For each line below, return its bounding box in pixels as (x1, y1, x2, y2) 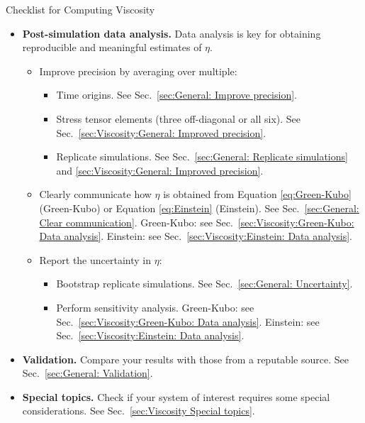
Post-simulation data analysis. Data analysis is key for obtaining (22, 26, 321, 40)
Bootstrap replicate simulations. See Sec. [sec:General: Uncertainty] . (56, 276, 353, 291)
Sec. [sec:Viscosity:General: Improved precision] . (56, 125, 266, 140)
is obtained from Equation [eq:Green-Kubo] (163, 187, 352, 202)
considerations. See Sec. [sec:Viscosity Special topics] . (22, 403, 255, 418)
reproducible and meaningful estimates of (22, 40, 202, 55)
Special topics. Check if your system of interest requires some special (22, 389, 330, 404)
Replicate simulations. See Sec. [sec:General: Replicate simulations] (56, 149, 348, 164)
